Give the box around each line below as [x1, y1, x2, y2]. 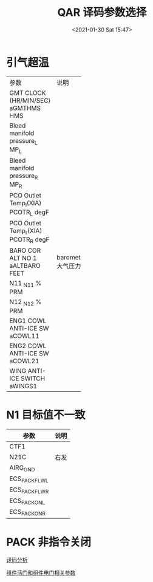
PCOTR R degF [9, 235, 50, 245]
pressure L [9, 136, 38, 146]
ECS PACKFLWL [9, 474, 49, 484]
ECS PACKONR [9, 508, 46, 517]
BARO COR [9, 247, 41, 255]
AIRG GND [9, 463, 35, 473]
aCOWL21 [9, 357, 39, 365]
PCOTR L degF [9, 208, 50, 217]
